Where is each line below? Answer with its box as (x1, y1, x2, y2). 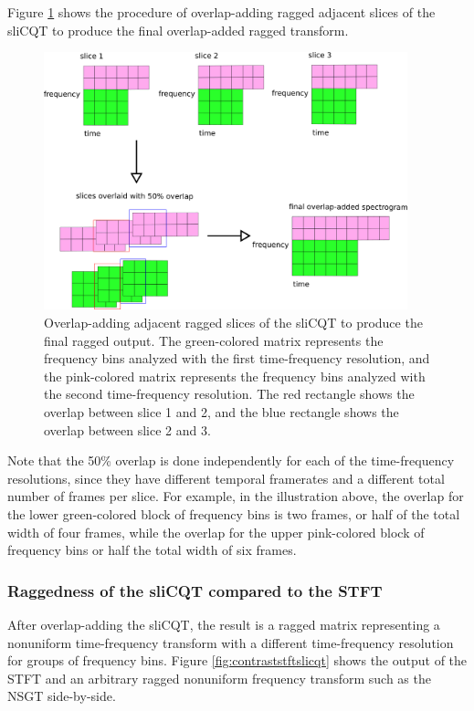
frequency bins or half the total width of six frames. (7, 540, 297, 559)
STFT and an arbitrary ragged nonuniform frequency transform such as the (7, 668, 431, 687)
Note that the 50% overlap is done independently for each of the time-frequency (7, 451, 455, 470)
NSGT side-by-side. (7, 686, 116, 706)
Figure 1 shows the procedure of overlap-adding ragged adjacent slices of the (7, 3, 436, 21)
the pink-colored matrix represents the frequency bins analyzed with (44, 366, 426, 385)
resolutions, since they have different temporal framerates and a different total (7, 468, 445, 487)
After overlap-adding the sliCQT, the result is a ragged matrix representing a (7, 614, 440, 633)
